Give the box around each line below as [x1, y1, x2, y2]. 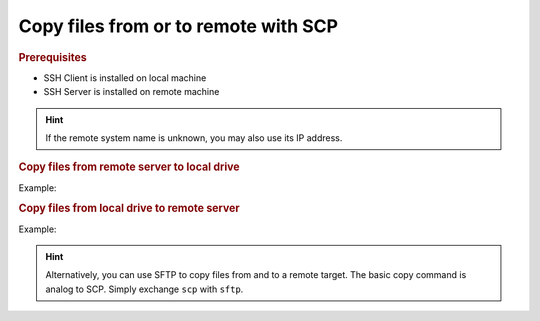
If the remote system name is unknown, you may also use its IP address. [45, 131, 343, 144]
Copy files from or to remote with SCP [18, 15, 339, 37]
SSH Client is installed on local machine [43, 71, 207, 84]
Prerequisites [18, 50, 87, 64]
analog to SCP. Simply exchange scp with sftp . [45, 283, 244, 295]
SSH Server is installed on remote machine [43, 86, 220, 98]
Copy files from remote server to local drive [18, 160, 240, 174]
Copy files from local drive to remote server [18, 201, 240, 215]
